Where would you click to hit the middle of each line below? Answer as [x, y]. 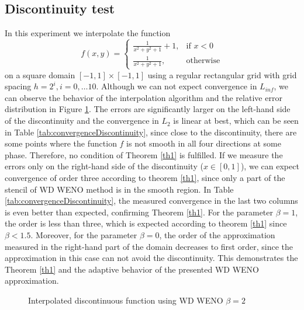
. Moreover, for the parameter [84, 234]
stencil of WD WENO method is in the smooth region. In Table [119, 189]
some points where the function [61, 143]
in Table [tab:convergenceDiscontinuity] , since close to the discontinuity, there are [151, 132]
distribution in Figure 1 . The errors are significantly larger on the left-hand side [148, 109]
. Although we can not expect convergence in [177, 86]
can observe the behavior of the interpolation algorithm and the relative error [144, 97]
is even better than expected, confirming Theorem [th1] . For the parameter [139, 212]
